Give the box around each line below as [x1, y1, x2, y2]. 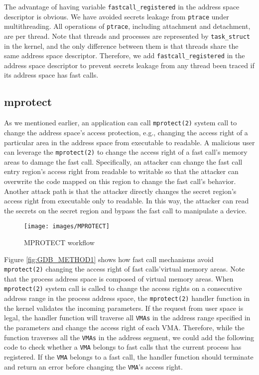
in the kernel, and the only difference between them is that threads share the [4, 40, 239, 51]
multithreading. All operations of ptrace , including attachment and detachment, [4, 21, 251, 31]
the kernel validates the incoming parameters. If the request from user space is [4, 302, 244, 313]
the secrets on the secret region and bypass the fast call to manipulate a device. [4, 205, 247, 215]
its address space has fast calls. [4, 70, 99, 80]
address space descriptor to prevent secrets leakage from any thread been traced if [4, 60, 255, 70]
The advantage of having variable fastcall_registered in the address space [4, 1, 240, 11]
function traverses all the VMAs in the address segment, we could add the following [4, 332, 255, 342]
